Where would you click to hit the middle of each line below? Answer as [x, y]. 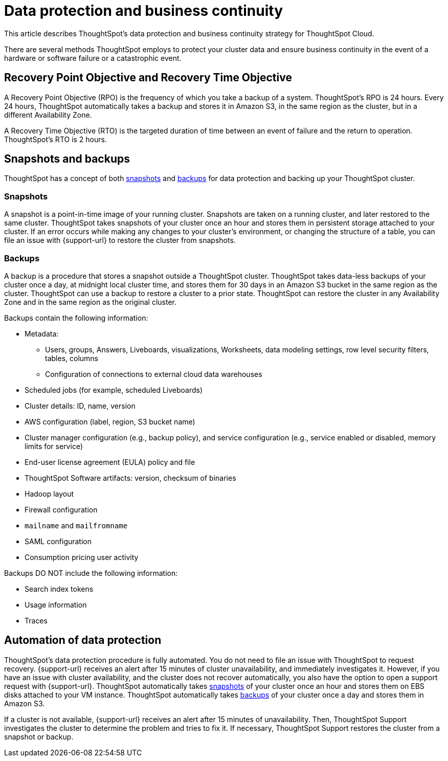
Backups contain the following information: [76, 318]
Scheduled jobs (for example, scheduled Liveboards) [114, 390]
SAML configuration [58, 541]
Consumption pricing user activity [82, 557]
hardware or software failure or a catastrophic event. [93, 58]
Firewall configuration [61, 509]
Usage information [56, 605]
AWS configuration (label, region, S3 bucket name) [110, 421]
